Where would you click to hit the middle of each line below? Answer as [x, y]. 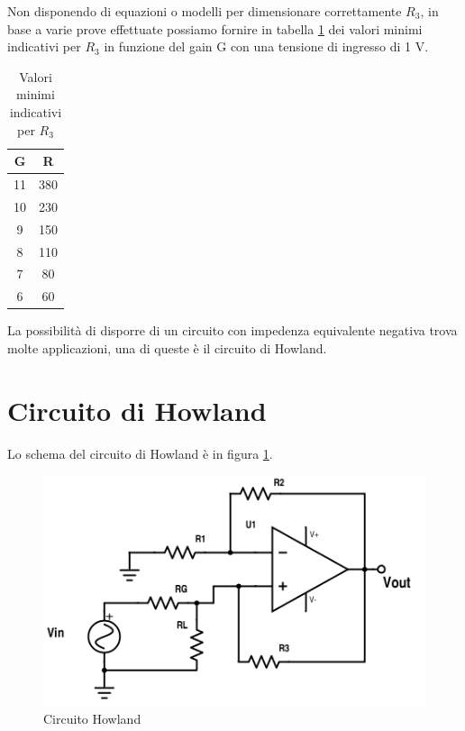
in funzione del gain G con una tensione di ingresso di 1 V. [266, 46]
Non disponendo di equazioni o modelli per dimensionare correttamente [205, 11]
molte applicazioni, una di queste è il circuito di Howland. [167, 347]
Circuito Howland [92, 718]
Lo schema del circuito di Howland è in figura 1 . [140, 453]
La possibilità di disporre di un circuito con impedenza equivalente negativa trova [232, 330]
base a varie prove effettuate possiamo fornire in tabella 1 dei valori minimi [215, 28]
